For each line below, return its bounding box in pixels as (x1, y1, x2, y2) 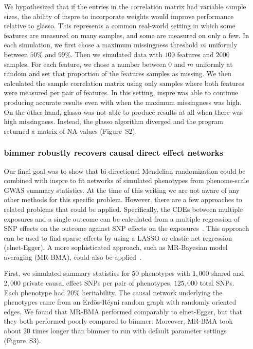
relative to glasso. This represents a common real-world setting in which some (4, 21, 235, 31)
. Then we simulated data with (71, 49, 163, 59)
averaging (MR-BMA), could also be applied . (4, 251, 142, 262)
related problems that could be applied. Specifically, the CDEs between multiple (4, 204, 243, 214)
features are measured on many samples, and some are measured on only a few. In (4, 30, 249, 40)
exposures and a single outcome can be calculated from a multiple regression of (4, 213, 240, 224)
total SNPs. (199, 278, 235, 288)
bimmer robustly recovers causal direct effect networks (4, 146, 223, 159)
